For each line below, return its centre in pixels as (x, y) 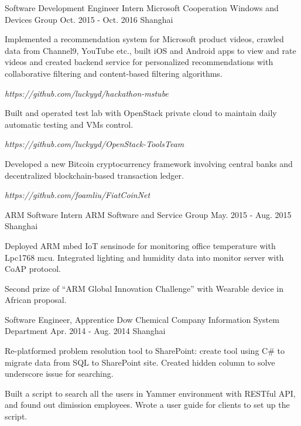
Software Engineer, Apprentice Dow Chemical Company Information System (142, 319)
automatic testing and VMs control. (69, 124)
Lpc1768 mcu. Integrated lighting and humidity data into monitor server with (144, 257)
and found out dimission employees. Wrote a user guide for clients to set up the (147, 405)
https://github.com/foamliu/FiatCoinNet (78, 195)
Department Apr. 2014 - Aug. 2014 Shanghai (85, 331)
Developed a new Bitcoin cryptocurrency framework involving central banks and (149, 163)
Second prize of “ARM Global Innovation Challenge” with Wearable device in (144, 288)
